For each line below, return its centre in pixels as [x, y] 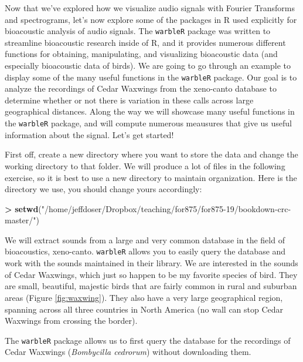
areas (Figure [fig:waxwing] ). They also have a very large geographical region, [144, 297]
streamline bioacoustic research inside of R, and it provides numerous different [145, 42]
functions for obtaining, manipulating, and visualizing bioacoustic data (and [141, 54]
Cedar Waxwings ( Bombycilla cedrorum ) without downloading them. [128, 352]
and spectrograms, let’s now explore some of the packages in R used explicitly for [151, 19]
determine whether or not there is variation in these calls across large [129, 100]
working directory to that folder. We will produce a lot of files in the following [145, 165]
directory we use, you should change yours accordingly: [103, 189]
